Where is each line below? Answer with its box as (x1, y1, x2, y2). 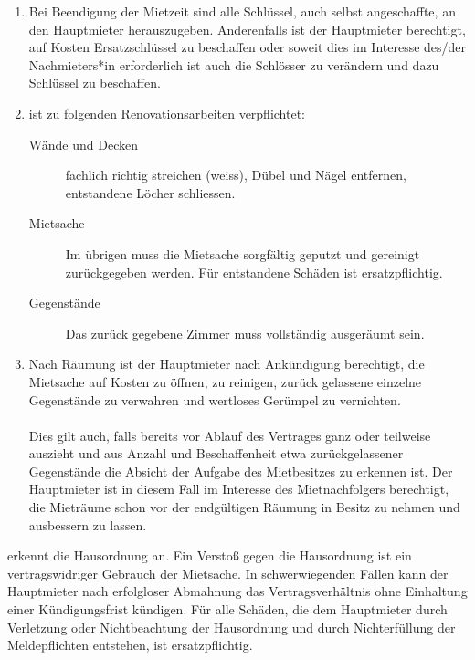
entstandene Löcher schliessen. (65, 183, 236, 202)
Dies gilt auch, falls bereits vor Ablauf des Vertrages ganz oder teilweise (28, 425, 431, 445)
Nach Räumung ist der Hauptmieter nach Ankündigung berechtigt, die (28, 354, 425, 373)
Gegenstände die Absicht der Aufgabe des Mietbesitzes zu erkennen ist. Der (28, 461, 453, 480)
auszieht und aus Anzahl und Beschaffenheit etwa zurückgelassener (28, 444, 404, 463)
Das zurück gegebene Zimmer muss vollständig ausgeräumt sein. (65, 323, 425, 342)
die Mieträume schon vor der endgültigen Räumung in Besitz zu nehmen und (28, 498, 460, 517)
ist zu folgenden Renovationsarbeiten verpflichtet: (28, 103, 306, 122)
